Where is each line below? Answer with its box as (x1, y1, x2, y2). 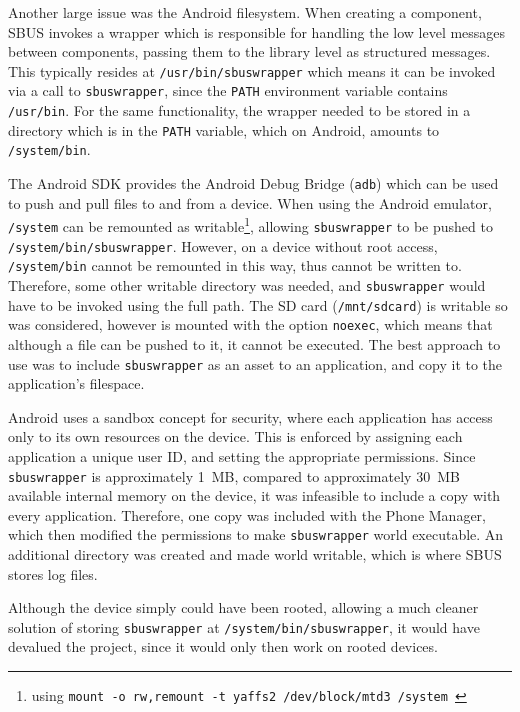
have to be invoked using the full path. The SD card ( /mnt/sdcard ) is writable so (8, 294, 508, 315)
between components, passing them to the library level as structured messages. (8, 41, 491, 62)
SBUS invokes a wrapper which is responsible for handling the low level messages (8, 21, 506, 42)
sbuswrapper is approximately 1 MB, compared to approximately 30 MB (8, 465, 460, 486)
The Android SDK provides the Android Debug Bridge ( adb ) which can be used (8, 173, 499, 194)
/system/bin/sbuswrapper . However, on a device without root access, (8, 235, 438, 256)
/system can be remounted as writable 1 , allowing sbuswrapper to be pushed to (8, 213, 493, 236)
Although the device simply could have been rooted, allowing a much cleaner (8, 597, 479, 618)
